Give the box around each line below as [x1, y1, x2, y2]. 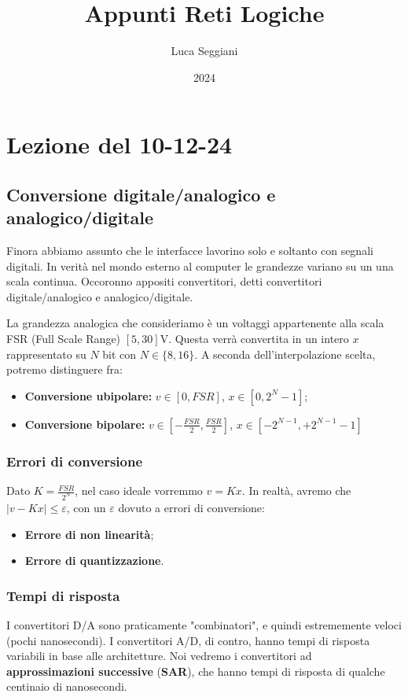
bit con [102, 345, 137, 362]
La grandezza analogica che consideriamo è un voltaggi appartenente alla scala [6, 315, 384, 331]
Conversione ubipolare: [24, 387, 153, 404]
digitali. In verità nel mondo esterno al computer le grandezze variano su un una [6, 257, 394, 274]
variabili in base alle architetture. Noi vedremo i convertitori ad [6, 647, 312, 664]
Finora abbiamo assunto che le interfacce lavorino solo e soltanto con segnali [6, 242, 373, 259]
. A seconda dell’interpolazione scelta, [194, 345, 376, 362]
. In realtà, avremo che [241, 482, 351, 499]
